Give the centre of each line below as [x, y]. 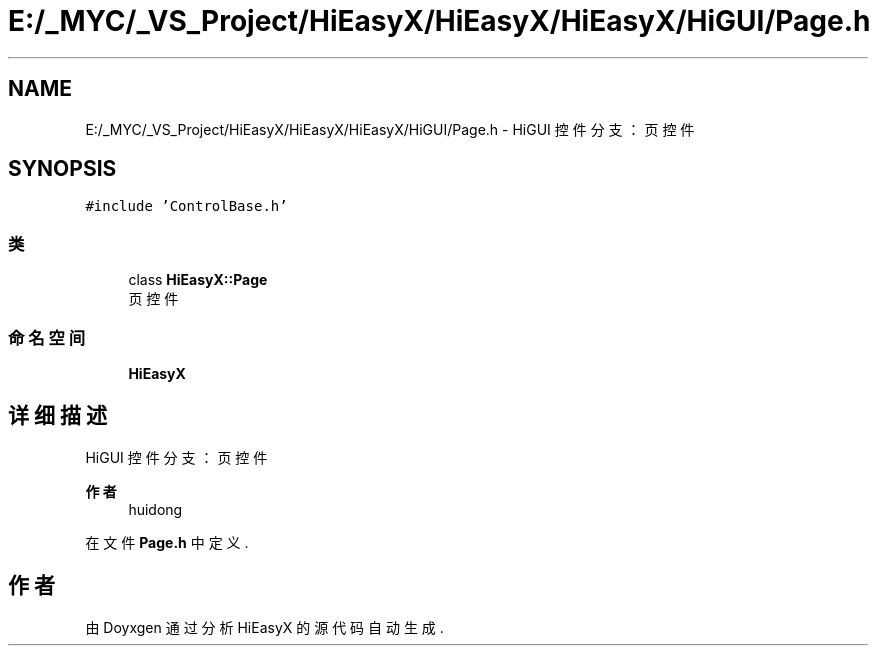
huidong [155, 509]
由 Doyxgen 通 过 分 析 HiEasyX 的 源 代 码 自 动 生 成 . [264, 627]
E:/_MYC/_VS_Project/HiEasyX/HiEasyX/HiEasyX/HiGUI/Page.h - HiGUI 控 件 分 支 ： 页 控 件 [390, 129]
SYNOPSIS [62, 169]
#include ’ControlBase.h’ [186, 206]
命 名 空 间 [47, 337]
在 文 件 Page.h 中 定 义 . [167, 542]
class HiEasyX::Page [198, 280]
